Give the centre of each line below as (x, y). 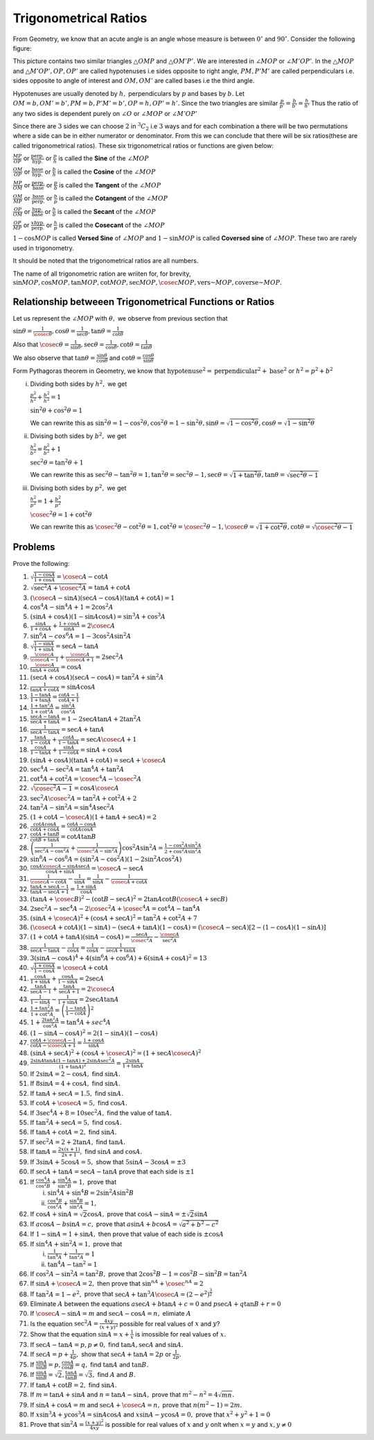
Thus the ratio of (335, 103)
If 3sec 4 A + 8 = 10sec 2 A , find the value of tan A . (101, 1112)
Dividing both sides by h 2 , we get (79, 383)
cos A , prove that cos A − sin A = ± (137, 1214)
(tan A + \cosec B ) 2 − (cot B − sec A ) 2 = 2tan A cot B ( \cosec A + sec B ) (129, 899)
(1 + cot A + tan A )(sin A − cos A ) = (80, 937)
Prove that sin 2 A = (57, 1424)
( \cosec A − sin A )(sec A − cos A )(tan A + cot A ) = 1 (103, 598)
